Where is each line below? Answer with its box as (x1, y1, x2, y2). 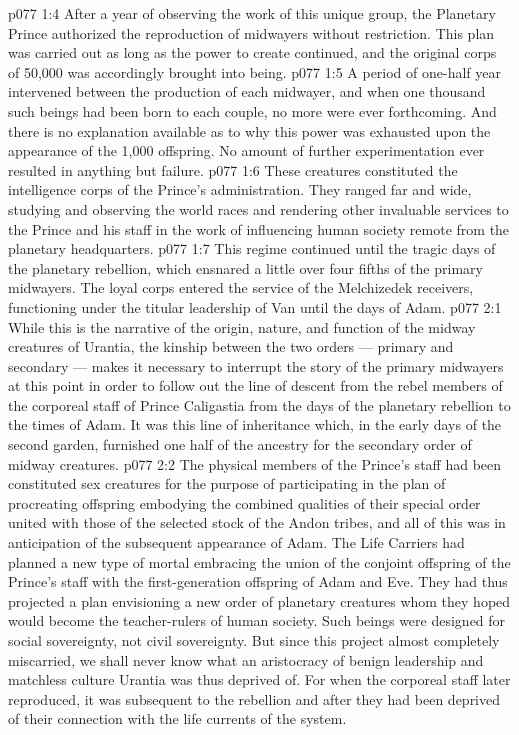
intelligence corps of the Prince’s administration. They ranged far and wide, (8, 179, 472, 200)
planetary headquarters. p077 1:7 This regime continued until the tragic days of (8, 238, 496, 259)
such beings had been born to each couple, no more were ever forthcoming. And (8, 100, 497, 121)
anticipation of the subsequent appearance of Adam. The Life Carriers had (8, 532, 465, 553)
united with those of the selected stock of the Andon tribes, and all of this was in (8, 512, 506, 533)
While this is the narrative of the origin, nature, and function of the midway (8, 316, 476, 337)
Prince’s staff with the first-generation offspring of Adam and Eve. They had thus (8, 571, 508, 592)
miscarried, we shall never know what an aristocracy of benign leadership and (8, 649, 484, 670)
